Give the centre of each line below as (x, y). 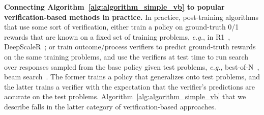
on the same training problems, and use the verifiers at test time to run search (126, 56)
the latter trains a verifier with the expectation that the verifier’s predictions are (129, 86)
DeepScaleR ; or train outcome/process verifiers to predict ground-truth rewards (130, 47)
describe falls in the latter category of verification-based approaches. (110, 106)
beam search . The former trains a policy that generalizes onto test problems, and (132, 77)
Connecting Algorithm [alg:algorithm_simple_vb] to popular (114, 7)
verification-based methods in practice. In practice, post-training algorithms (131, 17)
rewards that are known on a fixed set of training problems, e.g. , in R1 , (117, 36)
